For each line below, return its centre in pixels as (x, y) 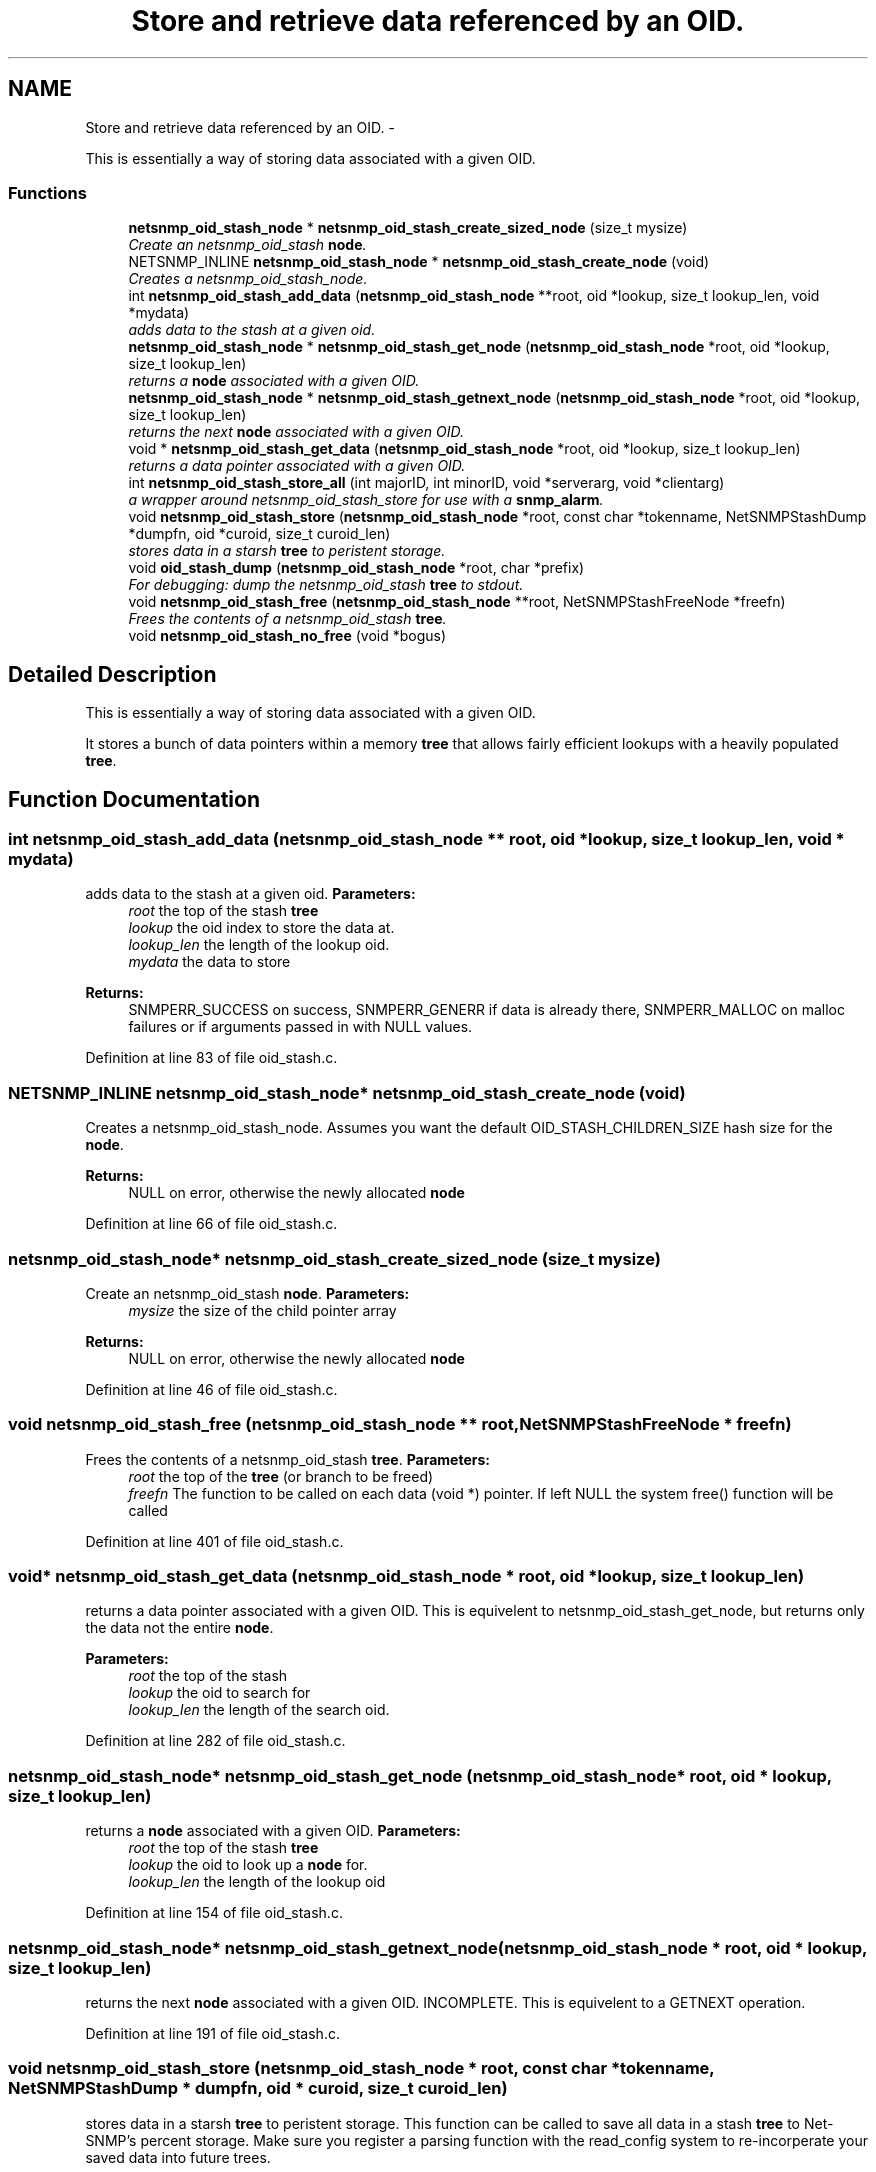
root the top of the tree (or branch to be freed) (281, 1476)
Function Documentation (134, 799)
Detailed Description (112, 674)
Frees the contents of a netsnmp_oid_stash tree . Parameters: (288, 1459)
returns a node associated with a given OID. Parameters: (273, 1831)
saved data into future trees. (178, 2157)
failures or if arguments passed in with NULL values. (300, 1027)
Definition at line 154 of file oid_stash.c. (214, 1913)
